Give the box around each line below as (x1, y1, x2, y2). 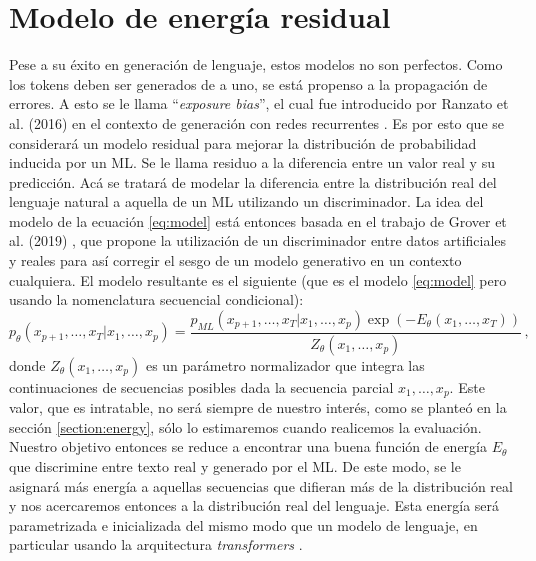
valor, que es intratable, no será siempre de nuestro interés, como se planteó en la (9, 397, 507, 418)
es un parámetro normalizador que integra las (145, 354, 425, 375)
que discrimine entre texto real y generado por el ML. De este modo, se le (9, 455, 461, 476)
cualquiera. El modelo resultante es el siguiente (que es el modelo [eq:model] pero (9, 269, 507, 290)
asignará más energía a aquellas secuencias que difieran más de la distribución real (9, 475, 513, 496)
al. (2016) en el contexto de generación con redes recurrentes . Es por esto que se (9, 112, 505, 133)
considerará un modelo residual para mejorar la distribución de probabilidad (9, 132, 477, 153)
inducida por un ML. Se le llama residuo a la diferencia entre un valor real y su (9, 152, 495, 173)
